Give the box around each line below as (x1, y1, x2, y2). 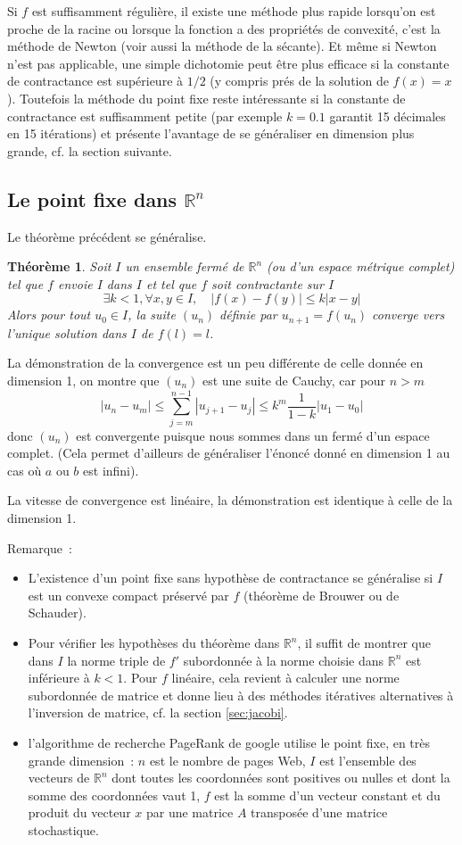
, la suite (128, 305, 176, 324)
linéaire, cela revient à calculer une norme (171, 668, 400, 687)
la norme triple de (67, 650, 166, 669)
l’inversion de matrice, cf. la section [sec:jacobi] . (28, 703, 288, 722)
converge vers (372, 305, 445, 324)
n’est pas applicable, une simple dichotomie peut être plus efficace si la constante (7, 54, 450, 72)
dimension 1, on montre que (7, 370, 160, 389)
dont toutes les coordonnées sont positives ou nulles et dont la (111, 768, 450, 787)
